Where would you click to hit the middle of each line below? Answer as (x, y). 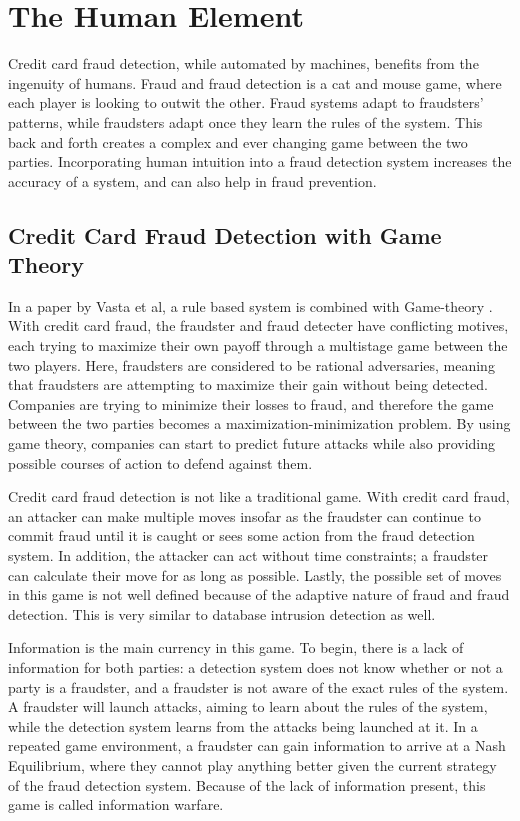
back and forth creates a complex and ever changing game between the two (238, 141)
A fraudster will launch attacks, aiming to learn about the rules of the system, (248, 706)
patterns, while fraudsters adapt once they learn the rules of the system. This (245, 121)
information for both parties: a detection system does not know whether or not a (255, 666)
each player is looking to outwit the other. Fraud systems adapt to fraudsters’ (246, 102)
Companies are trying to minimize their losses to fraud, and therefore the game (251, 403)
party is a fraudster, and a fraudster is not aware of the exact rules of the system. (258, 686)
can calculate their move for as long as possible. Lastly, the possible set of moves (255, 574)
